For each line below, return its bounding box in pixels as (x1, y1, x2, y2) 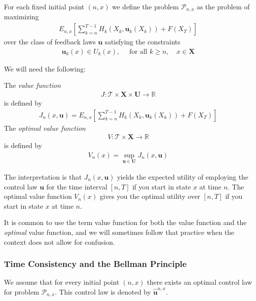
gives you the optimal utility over (100, 191, 200, 201)
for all (129, 48, 147, 55)
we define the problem (112, 1, 179, 11)
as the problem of (196, 1, 250, 11)
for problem (4, 286, 39, 297)
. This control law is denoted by (55, 286, 151, 297)
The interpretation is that (4, 172, 82, 182)
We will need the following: (4, 63, 86, 74)
